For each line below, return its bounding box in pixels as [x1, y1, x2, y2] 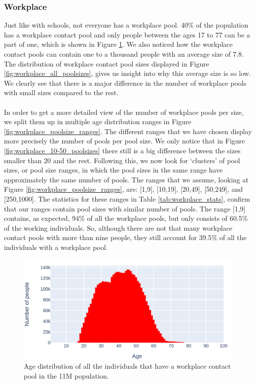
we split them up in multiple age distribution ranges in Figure [4, 116, 191, 127]
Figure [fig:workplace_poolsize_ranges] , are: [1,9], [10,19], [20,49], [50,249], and [4, 184, 243, 194]
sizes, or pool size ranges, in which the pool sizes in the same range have [4, 165, 223, 175]
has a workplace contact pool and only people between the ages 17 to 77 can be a [4, 29, 251, 39]
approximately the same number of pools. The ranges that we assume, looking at [4, 174, 249, 184]
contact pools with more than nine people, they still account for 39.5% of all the [4, 232, 247, 243]
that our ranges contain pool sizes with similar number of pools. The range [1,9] [4, 203, 246, 213]
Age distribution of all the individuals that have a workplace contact [24, 361, 231, 371]
